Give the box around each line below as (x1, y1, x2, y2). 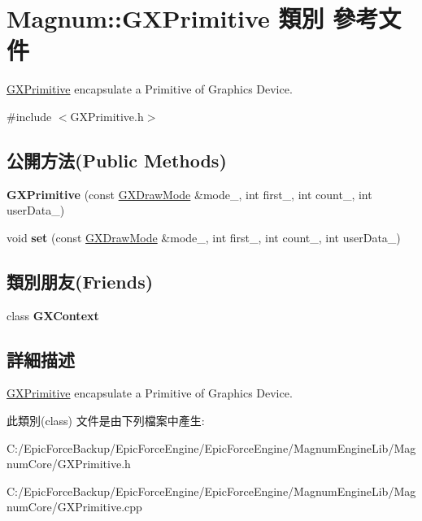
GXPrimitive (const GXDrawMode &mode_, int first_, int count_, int (7, 185, 372, 202)
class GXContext (7, 306, 99, 323)
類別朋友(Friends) (7, 268, 154, 293)
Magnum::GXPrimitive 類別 (7, 2, 324, 35)
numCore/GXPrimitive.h (7, 455, 131, 472)
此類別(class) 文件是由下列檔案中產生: (7, 412, 205, 429)
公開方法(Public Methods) (7, 147, 227, 172)
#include (7, 107, 52, 124)
